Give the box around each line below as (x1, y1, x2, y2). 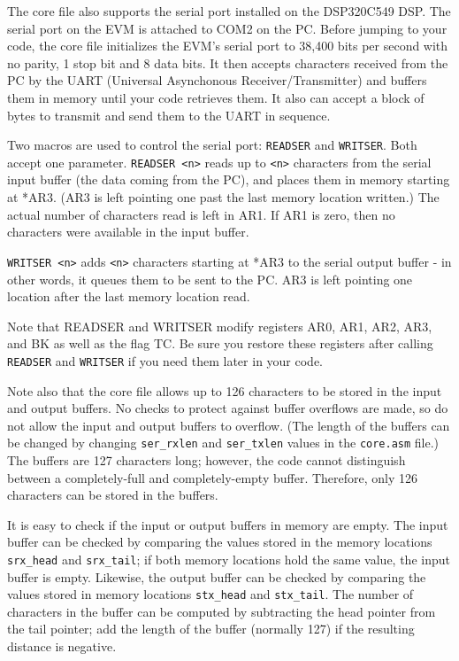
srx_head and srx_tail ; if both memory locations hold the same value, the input (7, 549, 450, 568)
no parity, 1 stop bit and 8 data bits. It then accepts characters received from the (7, 53, 448, 72)
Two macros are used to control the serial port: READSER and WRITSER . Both (7, 136, 417, 154)
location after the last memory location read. (7, 287, 250, 306)
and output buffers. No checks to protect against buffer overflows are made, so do (7, 399, 448, 417)
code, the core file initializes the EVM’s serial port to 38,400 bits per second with (7, 36, 448, 55)
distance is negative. (7, 637, 117, 656)
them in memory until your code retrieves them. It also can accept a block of (7, 88, 425, 106)
